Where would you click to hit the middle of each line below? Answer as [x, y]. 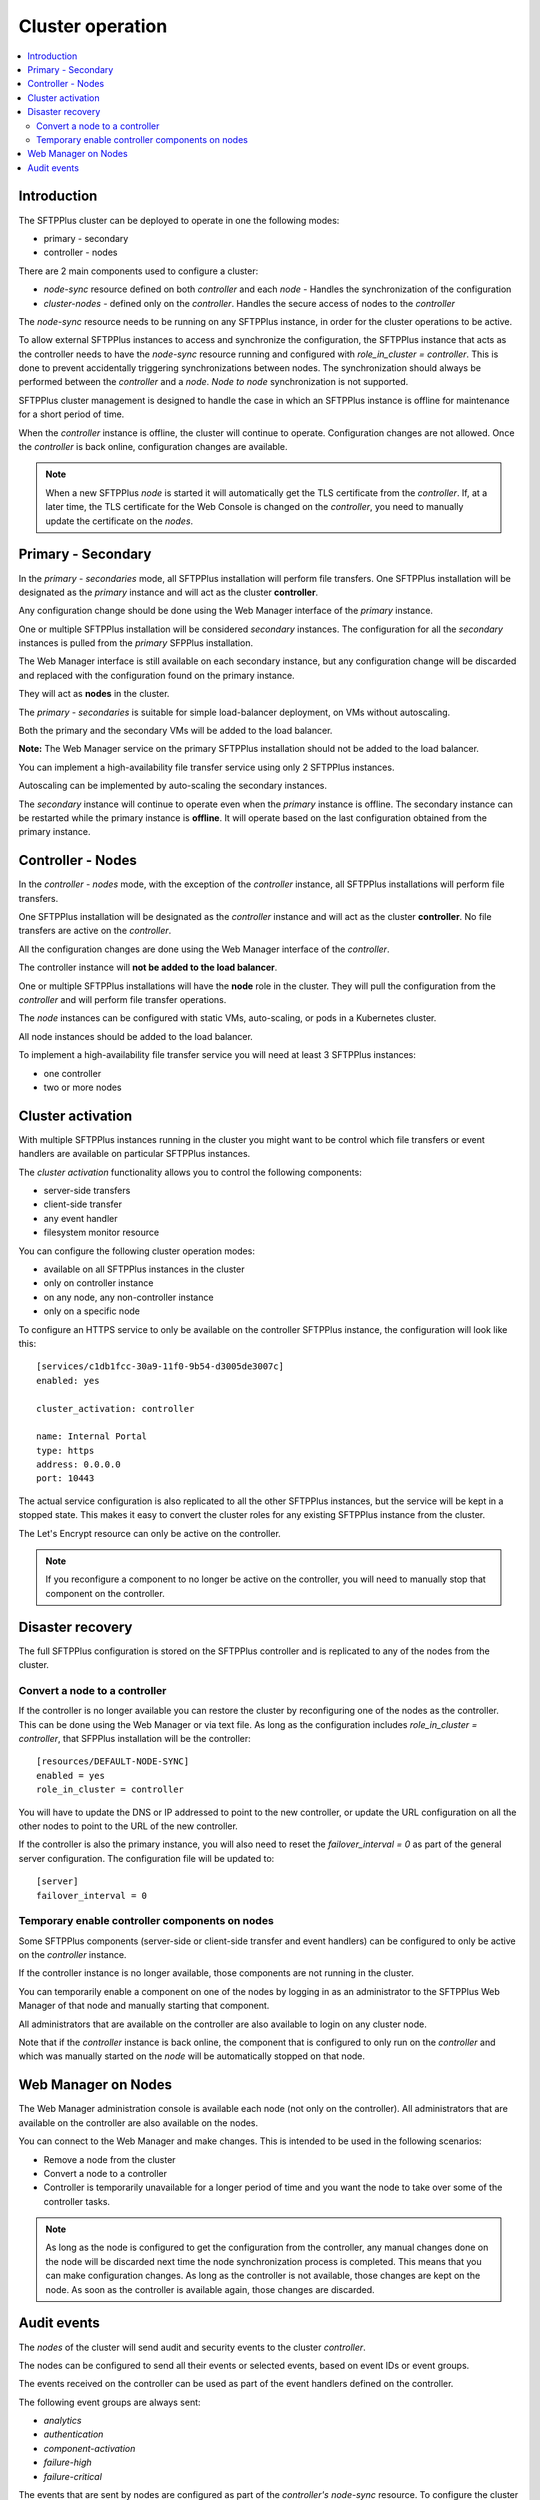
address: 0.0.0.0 [78, 1464]
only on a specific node [91, 1311]
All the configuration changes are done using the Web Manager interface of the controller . [204, 949]
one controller [72, 1073]
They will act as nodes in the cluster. [94, 694]
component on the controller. [105, 1593]
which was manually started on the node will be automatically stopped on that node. [191, 2056]
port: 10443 [65, 1478]
